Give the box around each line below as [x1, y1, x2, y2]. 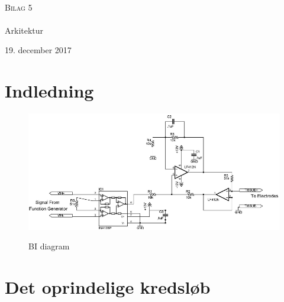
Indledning [5, 79, 94, 103]
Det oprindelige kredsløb [5, 275, 211, 299]
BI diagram [28, 240, 70, 252]
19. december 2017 [5, 44, 72, 56]
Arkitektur [5, 24, 44, 36]
